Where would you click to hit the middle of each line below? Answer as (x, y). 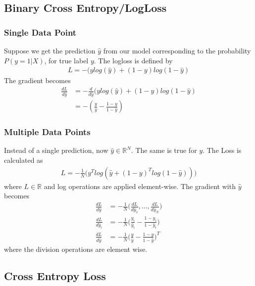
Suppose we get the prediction (50, 50)
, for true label (66, 60)
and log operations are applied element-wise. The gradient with (140, 186)
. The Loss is (222, 150)
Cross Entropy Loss (55, 275)
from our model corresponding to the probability (177, 50)
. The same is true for (164, 150)
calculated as (24, 160)
